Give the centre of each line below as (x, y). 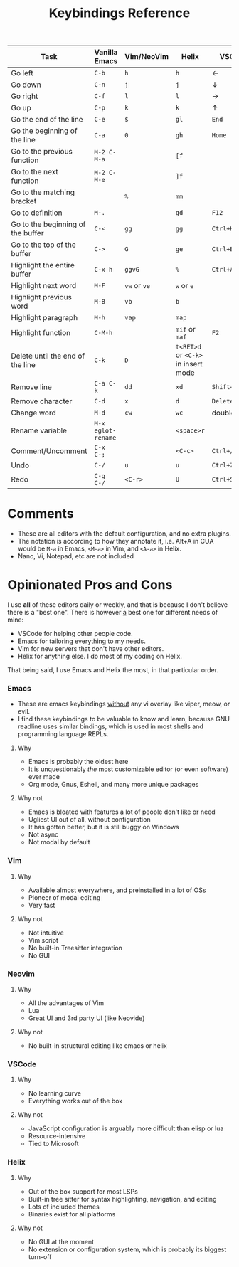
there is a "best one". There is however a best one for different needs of (113, 613)
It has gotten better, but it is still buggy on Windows (103, 827)
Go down (26, 85)
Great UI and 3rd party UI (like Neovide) (86, 1018)
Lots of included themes (64, 1207)
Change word (33, 413)
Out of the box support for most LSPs (83, 1191)
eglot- (105, 431)
